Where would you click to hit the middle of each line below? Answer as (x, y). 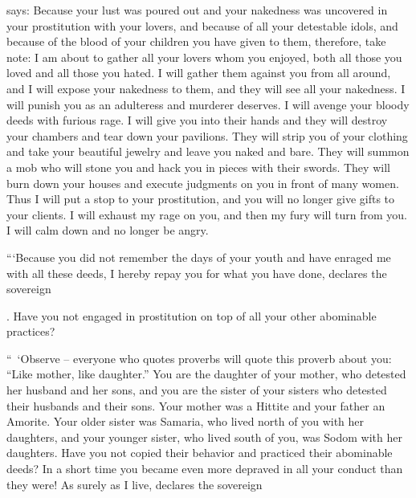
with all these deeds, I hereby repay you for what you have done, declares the (197, 273)
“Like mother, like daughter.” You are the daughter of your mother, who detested (206, 374)
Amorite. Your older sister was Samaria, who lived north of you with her (186, 421)
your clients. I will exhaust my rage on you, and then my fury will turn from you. (207, 214)
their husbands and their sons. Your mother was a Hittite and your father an (196, 405)
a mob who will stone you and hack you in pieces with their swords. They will (198, 167)
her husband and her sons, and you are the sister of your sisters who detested (197, 390)
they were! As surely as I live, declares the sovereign (135, 484)
